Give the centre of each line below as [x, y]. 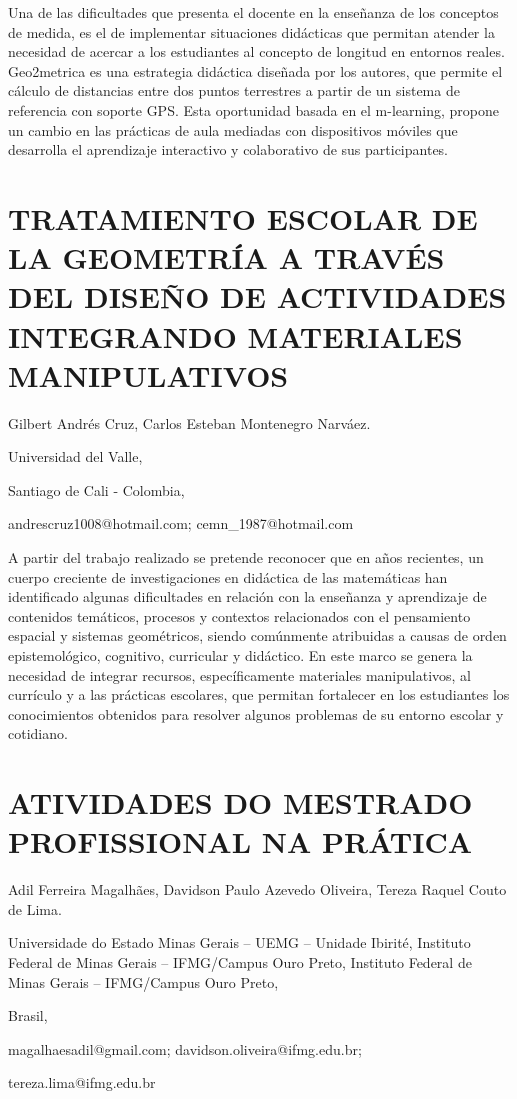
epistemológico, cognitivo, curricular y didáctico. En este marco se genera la [240, 654]
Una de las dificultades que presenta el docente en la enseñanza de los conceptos [253, 12]
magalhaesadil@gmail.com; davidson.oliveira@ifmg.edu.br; [185, 1048]
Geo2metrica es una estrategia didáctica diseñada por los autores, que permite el [255, 70]
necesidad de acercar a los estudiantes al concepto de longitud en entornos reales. [256, 51]
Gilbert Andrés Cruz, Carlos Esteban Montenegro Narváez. [189, 422]
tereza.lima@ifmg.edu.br [82, 1082]
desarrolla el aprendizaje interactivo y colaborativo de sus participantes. [228, 149]
